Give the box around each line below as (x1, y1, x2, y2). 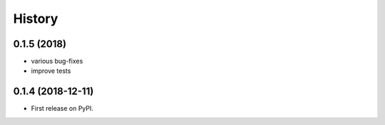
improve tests (31, 66, 71, 75)
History (13, 11, 58, 26)
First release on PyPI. (31, 104, 94, 113)
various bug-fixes (31, 57, 83, 66)
